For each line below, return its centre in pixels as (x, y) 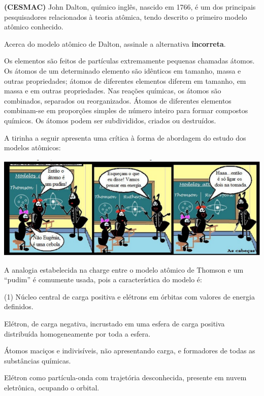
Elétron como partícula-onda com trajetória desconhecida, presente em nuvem (125, 377)
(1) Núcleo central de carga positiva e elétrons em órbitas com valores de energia (129, 296)
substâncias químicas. (38, 360)
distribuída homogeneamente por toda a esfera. (77, 333)
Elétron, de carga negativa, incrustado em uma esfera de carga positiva (114, 323)
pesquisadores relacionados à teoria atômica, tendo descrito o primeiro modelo (126, 16)
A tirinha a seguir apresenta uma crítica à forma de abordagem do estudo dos (125, 137)
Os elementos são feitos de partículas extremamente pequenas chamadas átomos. (129, 61)
